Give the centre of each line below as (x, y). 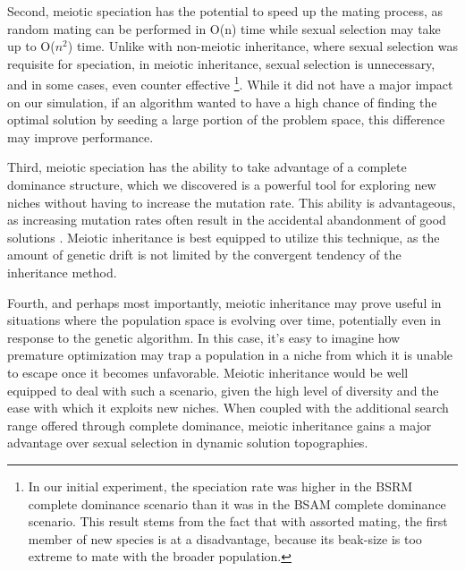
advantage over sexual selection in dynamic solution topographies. (188, 443)
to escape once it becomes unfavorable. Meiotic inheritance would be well (208, 372)
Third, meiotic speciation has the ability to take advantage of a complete (207, 167)
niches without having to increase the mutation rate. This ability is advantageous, (232, 202)
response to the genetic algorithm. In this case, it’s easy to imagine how (204, 337)
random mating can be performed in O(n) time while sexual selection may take (224, 28)
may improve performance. (80, 136)
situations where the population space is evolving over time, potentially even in (224, 320)
